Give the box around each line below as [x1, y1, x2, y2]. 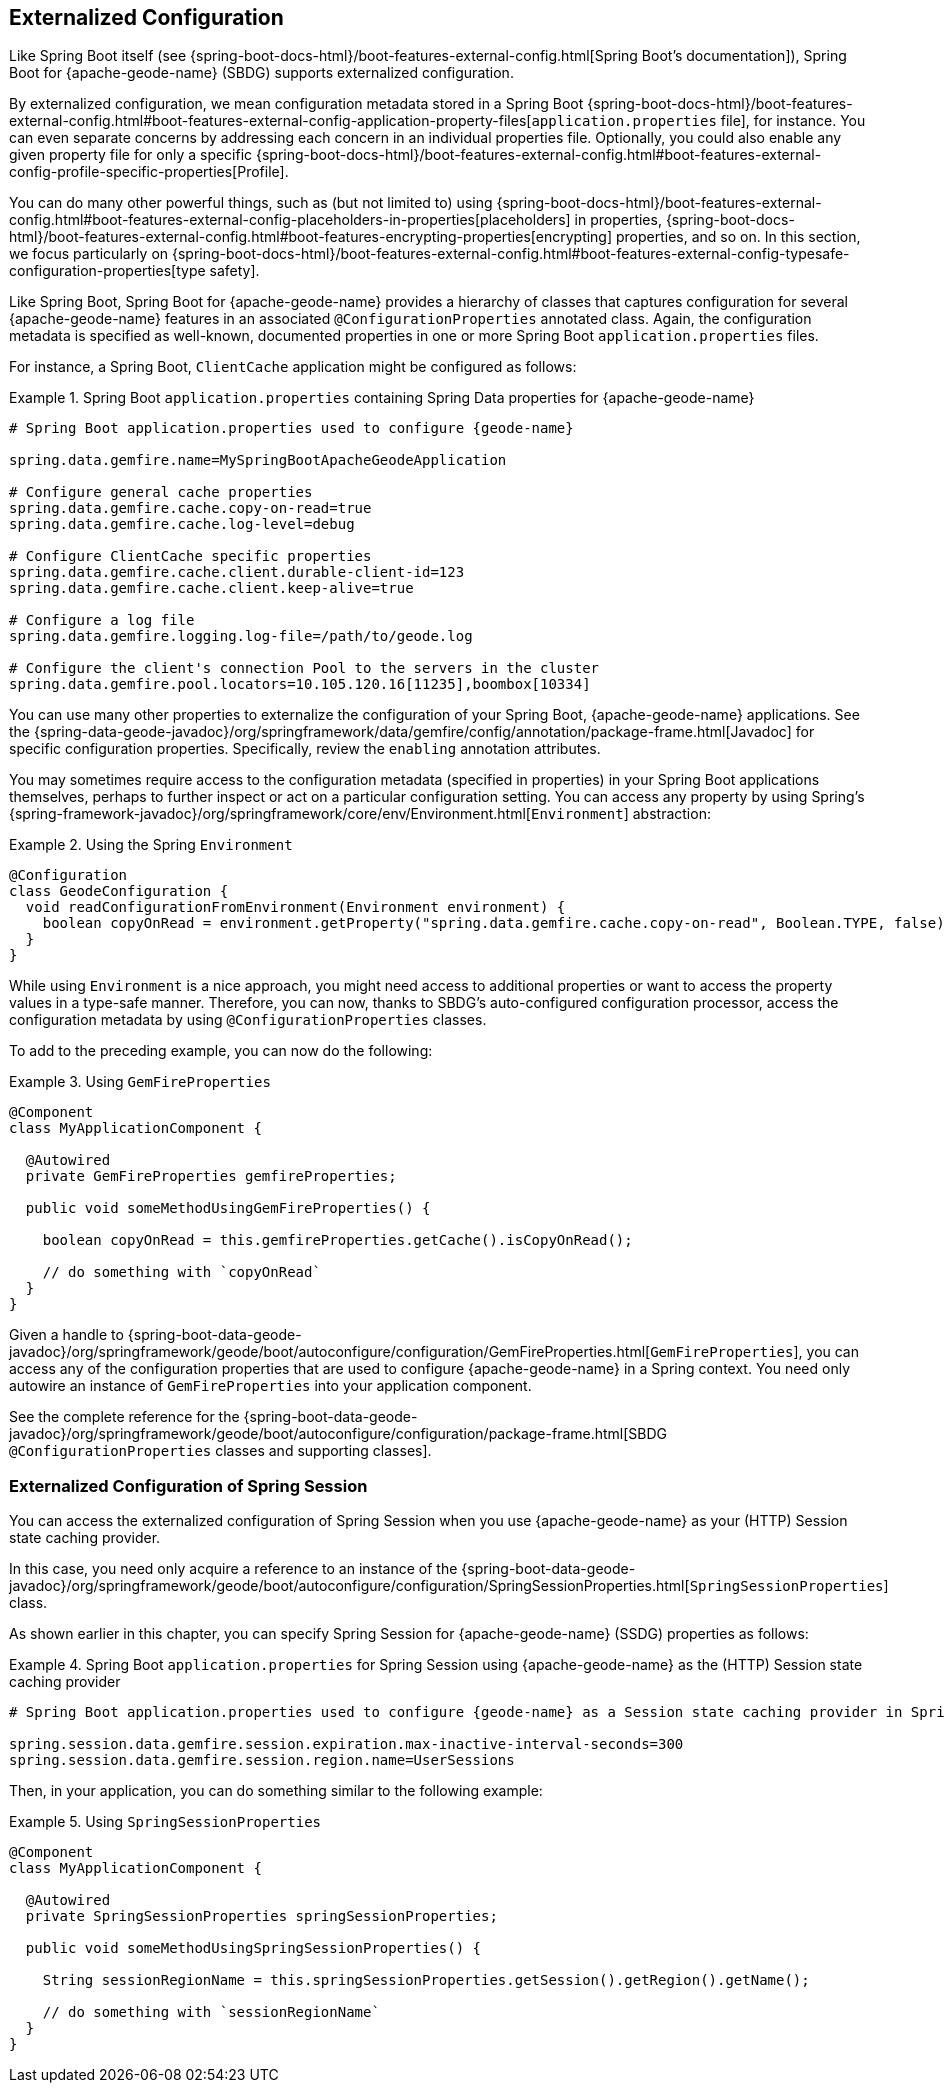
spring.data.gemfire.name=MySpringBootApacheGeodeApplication [9, 452, 507, 469]
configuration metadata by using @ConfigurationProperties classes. [9, 1011, 487, 1029]
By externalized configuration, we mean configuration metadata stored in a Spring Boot [9, 95, 584, 113]
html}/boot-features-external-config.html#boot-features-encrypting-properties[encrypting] [9, 228, 613, 246]
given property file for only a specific [9, 146, 253, 164]
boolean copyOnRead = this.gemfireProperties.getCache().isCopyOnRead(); [42, 1232, 633, 1249]
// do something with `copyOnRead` [42, 1264, 321, 1281]
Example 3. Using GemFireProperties [9, 1073, 271, 1091]
